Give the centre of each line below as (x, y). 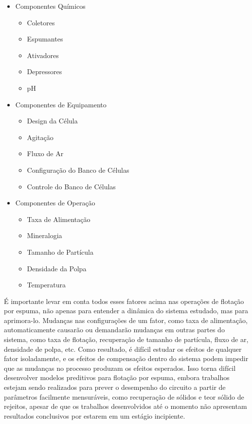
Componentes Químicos (50, 6)
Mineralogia (45, 235)
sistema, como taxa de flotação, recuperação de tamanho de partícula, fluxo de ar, (126, 339)
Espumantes (45, 39)
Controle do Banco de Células (71, 186)
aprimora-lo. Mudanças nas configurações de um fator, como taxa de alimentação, (126, 320)
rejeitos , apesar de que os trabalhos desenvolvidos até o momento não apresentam (126, 406)
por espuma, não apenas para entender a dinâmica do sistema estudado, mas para (126, 311)
